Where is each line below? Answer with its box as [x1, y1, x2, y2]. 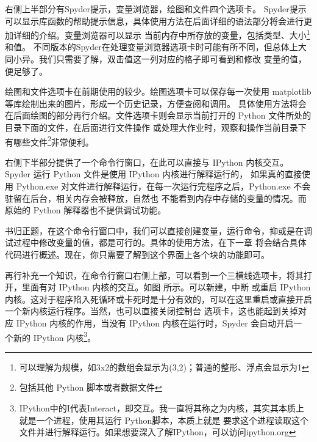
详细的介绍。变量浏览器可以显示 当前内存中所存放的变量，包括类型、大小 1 [13, 27, 310, 41]
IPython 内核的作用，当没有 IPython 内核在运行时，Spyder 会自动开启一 [16, 316, 302, 329]
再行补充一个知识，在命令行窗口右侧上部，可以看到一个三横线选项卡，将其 [5, 268, 304, 281]
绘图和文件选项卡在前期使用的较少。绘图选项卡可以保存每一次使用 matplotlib [5, 85, 312, 98]
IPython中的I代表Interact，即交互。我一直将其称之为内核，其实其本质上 [19, 402, 305, 414]
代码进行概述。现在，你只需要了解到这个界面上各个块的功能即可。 [5, 248, 269, 260]
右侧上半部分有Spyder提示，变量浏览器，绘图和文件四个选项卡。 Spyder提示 [5, 2, 307, 15]
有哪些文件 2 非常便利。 [5, 133, 94, 148]
